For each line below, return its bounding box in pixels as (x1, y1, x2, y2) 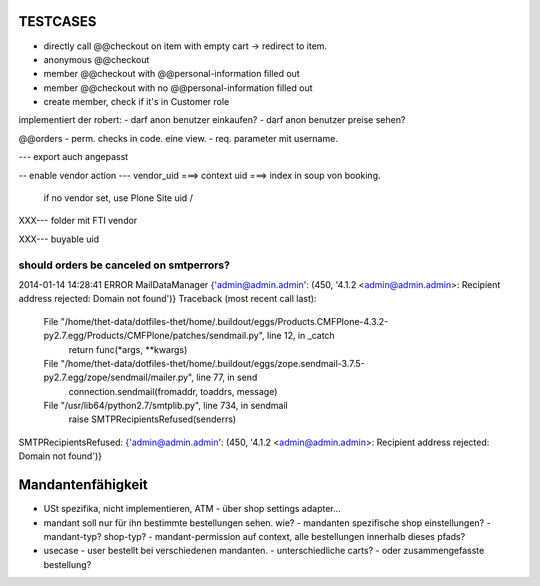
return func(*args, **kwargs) (68, 343, 188, 355)
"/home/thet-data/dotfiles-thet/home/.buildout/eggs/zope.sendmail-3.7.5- (60, 357, 365, 369)
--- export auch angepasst (18, 151, 129, 163)
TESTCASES (18, 13, 97, 30)
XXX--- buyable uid (18, 233, 100, 245)
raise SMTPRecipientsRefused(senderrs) (68, 413, 237, 425)
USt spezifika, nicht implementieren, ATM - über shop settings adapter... (43, 503, 342, 515)
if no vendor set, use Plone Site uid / (43, 192, 194, 204)
